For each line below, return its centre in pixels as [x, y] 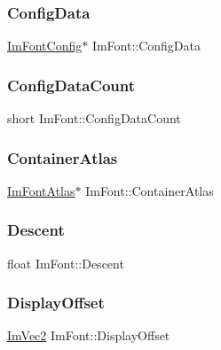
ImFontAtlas [41, 190]
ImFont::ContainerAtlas [150, 190]
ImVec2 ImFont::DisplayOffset [89, 335]
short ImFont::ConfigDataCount [94, 118]
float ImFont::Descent [66, 263]
